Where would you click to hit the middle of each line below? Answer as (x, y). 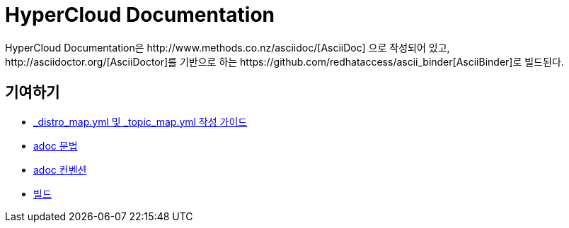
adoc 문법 (56, 145)
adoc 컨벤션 (60, 169)
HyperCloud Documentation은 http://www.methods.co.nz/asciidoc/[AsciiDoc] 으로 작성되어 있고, (228, 47)
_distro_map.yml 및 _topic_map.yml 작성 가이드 (140, 121)
